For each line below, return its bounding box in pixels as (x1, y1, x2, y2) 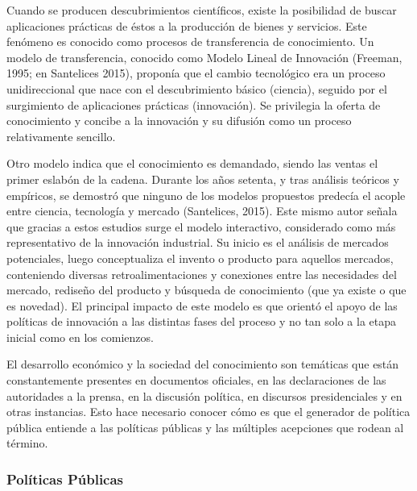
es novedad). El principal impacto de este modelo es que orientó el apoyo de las (6, 297, 398, 314)
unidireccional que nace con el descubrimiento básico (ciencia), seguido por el (6, 80, 387, 97)
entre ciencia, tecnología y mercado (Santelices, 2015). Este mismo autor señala (6, 202, 398, 219)
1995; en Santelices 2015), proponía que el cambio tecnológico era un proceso (6, 64, 386, 81)
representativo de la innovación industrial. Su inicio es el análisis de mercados (6, 234, 389, 251)
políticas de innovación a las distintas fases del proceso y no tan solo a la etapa (6, 313, 397, 330)
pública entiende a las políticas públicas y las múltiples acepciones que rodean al (6, 418, 404, 435)
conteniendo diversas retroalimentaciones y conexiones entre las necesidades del (6, 265, 397, 282)
